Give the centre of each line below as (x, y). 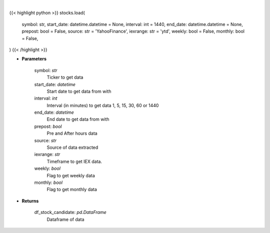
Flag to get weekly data (71, 175)
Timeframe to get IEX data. (74, 161)
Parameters (34, 59)
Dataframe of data (65, 219)
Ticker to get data (65, 77)
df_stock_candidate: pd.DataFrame (70, 212)
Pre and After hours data (72, 133)
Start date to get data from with (79, 91)
